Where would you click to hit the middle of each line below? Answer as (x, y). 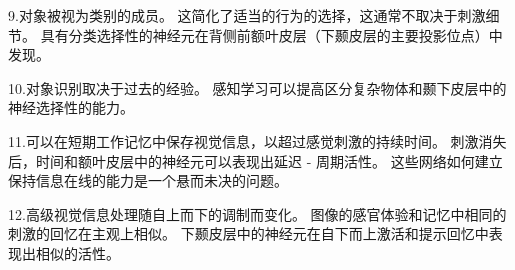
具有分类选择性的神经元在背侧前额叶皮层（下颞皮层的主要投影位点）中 (271, 34)
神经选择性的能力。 (71, 107)
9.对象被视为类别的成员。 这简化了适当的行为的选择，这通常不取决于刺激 (247, 15)
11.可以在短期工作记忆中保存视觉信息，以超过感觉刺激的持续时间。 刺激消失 (257, 140)
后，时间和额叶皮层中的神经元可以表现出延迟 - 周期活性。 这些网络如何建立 (255, 160)
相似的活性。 (77, 252)
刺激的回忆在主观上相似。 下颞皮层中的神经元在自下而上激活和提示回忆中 (248, 233)
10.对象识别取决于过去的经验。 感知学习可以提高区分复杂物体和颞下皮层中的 (257, 87)
